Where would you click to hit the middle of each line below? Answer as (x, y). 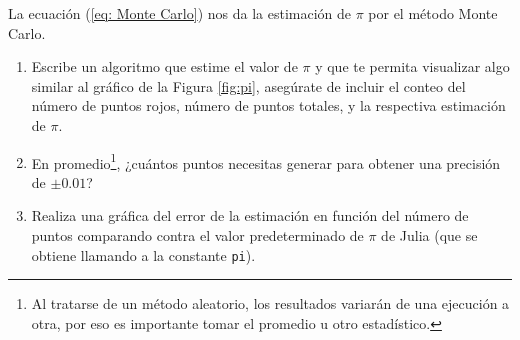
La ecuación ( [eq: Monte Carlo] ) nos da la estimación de (179, 13)
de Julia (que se (429, 235)
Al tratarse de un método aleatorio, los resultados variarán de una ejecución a (270, 303)
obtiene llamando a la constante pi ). (143, 254)
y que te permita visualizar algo (412, 66)
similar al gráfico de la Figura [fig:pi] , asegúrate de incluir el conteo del (248, 85)
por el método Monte (433, 13)
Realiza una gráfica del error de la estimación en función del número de (250, 215)
